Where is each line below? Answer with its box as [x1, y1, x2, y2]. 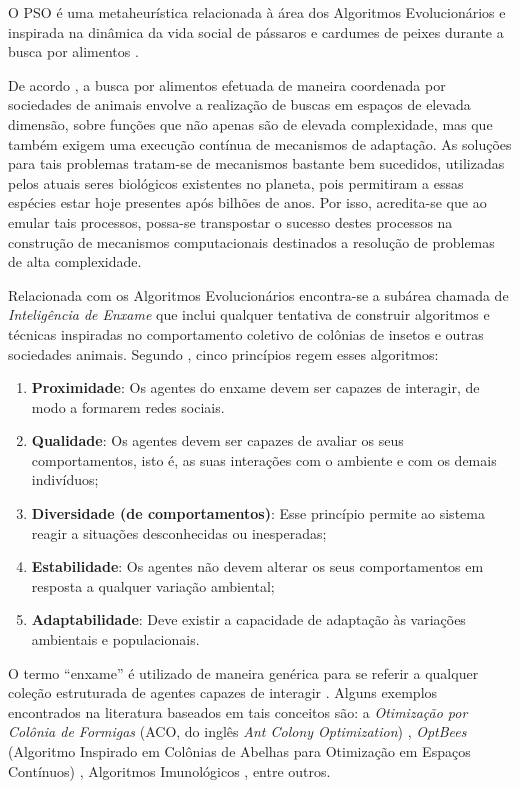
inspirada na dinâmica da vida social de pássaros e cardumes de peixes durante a [8, 21, 504, 42]
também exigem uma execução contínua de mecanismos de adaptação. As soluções [8, 133, 512, 154]
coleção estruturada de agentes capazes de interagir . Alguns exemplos [8, 682, 438, 703]
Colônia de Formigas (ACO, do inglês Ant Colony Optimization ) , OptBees [8, 721, 467, 742]
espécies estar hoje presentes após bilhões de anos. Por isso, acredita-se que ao [8, 192, 487, 213]
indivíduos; [31, 469, 99, 490]
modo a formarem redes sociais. [31, 396, 225, 417]
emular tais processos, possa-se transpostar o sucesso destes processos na [8, 211, 453, 232]
